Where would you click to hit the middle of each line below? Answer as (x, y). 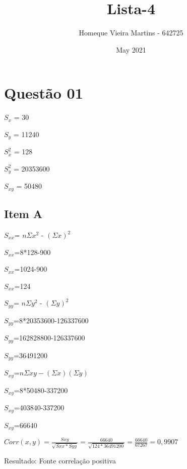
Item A (23, 214)
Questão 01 (44, 93)
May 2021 (131, 49)
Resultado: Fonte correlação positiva (60, 461)
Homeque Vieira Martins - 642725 (131, 33)
